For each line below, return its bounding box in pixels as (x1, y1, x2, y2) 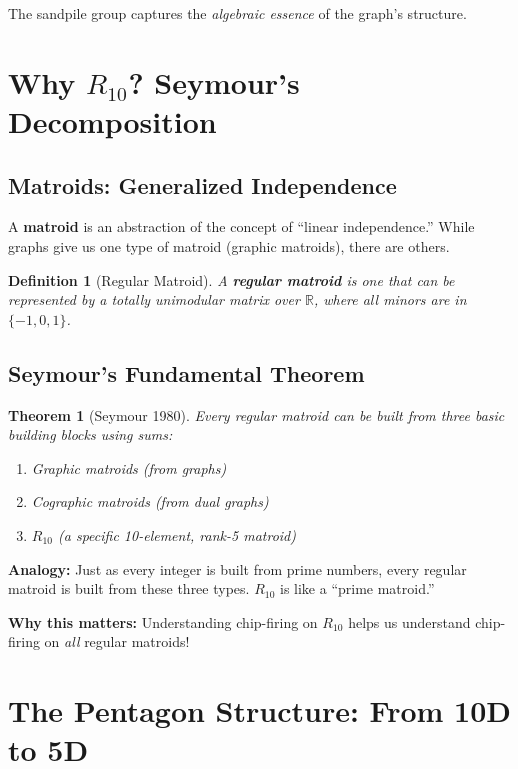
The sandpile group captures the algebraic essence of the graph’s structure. (8, 3, 467, 23)
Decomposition (8, 100, 217, 141)
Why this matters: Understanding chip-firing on (8, 611, 318, 632)
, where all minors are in (313, 289, 467, 310)
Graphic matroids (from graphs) (31, 457, 227, 478)
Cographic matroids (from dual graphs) (31, 491, 269, 512)
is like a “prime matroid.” (280, 578, 435, 599)
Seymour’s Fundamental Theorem (8, 357, 365, 388)
